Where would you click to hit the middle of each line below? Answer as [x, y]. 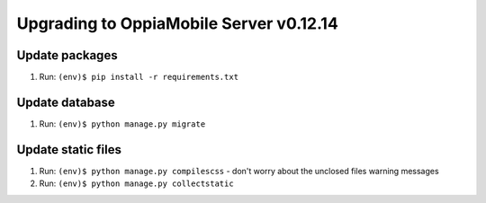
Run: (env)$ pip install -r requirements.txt [139, 77]
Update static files [69, 150]
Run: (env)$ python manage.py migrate [122, 124]
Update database [66, 102]
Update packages [67, 55]
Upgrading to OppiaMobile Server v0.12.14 [178, 23]
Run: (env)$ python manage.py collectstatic [136, 183]
